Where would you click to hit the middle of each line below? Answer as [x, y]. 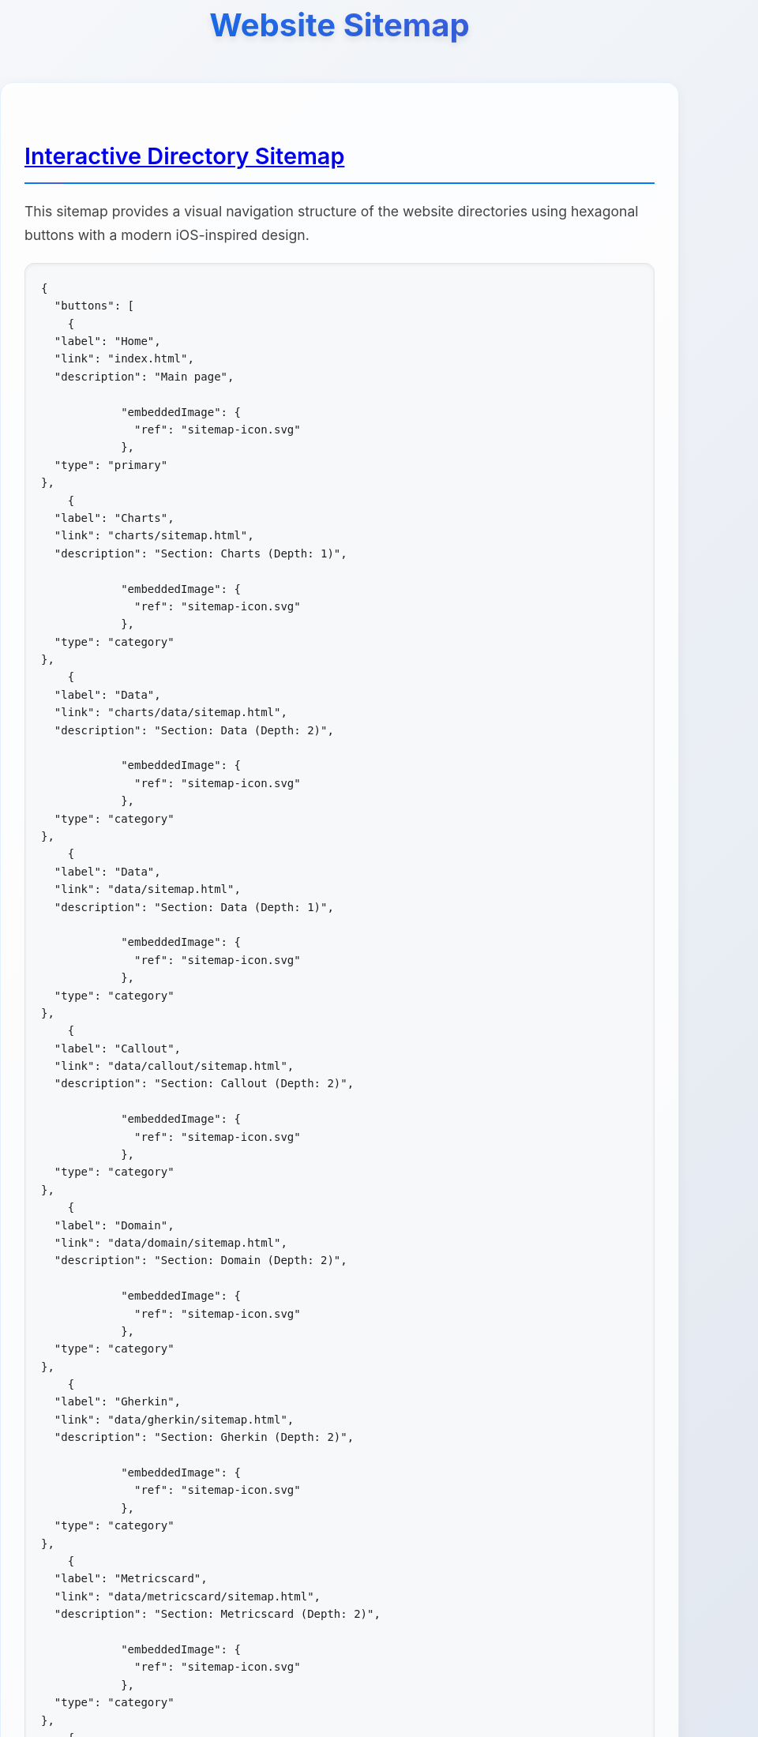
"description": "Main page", [144, 376]
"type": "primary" [111, 465]
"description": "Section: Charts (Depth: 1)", [201, 553]
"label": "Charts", [114, 518]
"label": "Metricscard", [131, 1579]
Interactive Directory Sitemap [185, 156]
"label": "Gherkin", [118, 1402]
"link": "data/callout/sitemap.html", [174, 1066]
